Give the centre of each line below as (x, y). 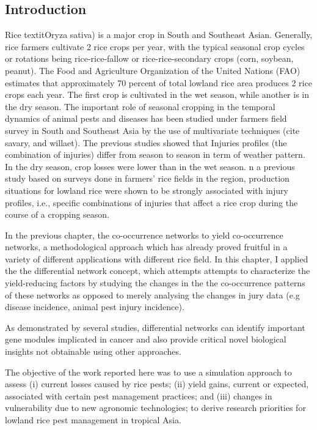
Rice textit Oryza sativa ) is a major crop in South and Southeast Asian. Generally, (159, 35)
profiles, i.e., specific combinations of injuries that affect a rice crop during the (151, 202)
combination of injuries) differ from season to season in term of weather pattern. (155, 154)
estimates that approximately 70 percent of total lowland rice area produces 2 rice (158, 82)
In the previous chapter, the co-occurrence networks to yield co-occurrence (144, 235)
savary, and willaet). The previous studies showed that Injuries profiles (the (146, 142)
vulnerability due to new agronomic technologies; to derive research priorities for (155, 408)
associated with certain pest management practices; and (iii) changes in (139, 395)
